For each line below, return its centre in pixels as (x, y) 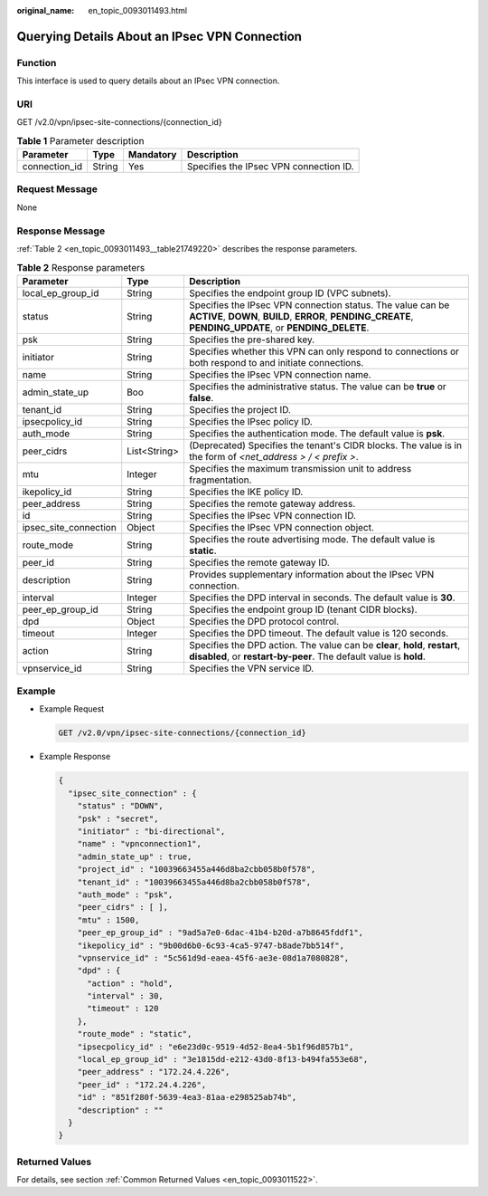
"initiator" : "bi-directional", (151, 831)
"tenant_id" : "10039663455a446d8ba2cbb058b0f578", (194, 882)
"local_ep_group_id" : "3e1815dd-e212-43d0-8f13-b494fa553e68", (223, 1060)
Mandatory (152, 155)
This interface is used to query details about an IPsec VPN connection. (148, 81)
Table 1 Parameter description (80, 140)
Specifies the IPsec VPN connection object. (282, 527)
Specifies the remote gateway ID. (259, 562)
